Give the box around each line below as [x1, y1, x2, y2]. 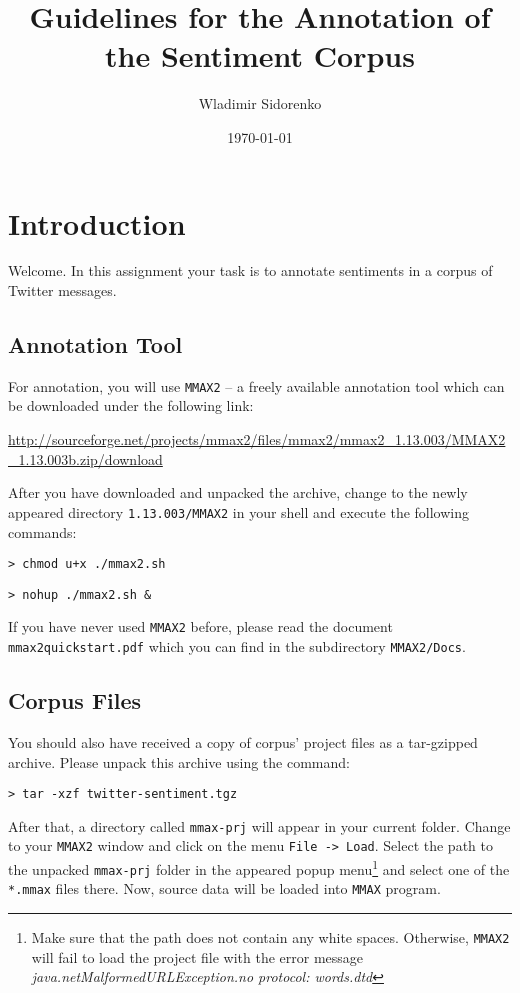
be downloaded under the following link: [8, 395, 254, 416]
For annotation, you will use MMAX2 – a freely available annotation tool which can [8, 375, 505, 396]
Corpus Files [8, 685, 142, 716]
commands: [8, 521, 77, 542]
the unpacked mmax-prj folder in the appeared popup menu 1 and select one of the [8, 856, 510, 879]
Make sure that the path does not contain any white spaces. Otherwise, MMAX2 [31, 927, 510, 948]
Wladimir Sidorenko [198, 93, 322, 114]
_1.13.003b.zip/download [8, 448, 163, 469]
